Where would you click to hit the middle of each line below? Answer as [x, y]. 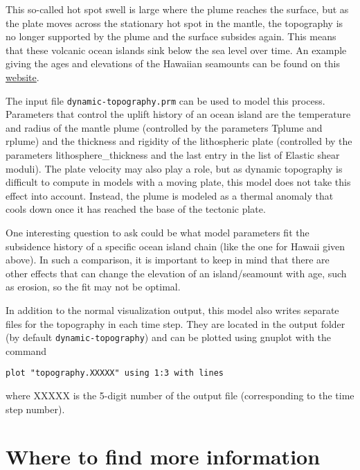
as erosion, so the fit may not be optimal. [93, 287]
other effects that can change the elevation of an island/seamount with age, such [176, 273]
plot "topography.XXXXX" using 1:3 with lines [115, 373]
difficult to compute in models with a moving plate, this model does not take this [178, 182]
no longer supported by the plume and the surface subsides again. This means [171, 36]
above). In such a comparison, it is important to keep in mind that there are [168, 260]
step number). [35, 409]
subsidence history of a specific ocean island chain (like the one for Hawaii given [175, 246]
